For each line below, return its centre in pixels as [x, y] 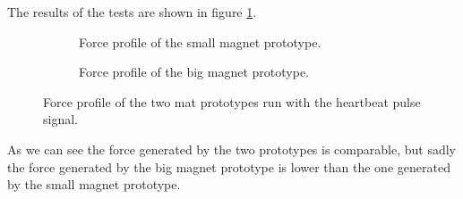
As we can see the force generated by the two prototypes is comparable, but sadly [231, 149]
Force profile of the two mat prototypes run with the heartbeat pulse [232, 101]
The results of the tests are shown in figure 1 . [132, 12]
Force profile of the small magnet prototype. [200, 41]
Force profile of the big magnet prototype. [194, 72]
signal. [60, 119]
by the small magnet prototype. [94, 184]
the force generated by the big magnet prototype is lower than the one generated [229, 166]
